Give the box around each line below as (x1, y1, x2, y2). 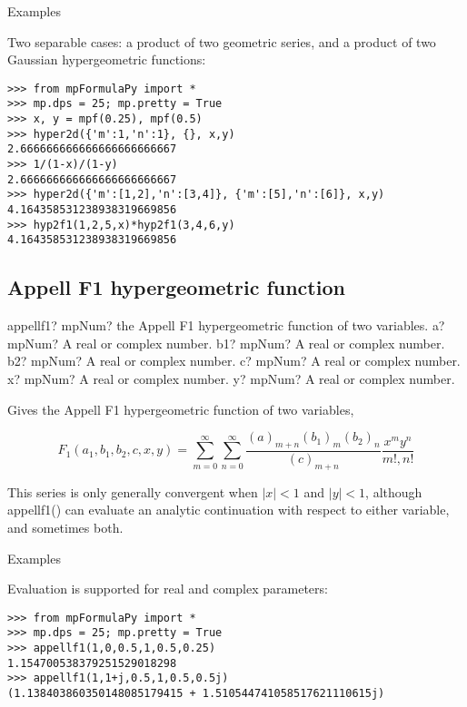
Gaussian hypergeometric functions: (7, 50, 206, 69)
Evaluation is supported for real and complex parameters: (7, 579, 328, 598)
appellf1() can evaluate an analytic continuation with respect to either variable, (7, 500, 450, 519)
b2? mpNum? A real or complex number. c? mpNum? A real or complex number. (7, 351, 461, 370)
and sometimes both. (7, 517, 124, 536)
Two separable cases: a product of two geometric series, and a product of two (7, 32, 436, 51)
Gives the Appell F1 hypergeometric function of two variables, (7, 399, 354, 418)
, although (365, 482, 422, 501)
